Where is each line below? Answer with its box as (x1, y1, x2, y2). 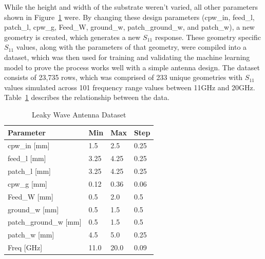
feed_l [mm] (8, 153, 46, 164)
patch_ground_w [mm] (8, 216, 82, 227)
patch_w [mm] (8, 229, 54, 240)
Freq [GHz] (8, 242, 43, 253)
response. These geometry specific (155, 31, 261, 42)
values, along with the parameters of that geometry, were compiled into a (16, 42, 247, 52)
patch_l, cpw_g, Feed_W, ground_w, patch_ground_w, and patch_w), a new (4, 22, 255, 32)
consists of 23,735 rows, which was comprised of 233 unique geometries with (4, 72, 243, 83)
